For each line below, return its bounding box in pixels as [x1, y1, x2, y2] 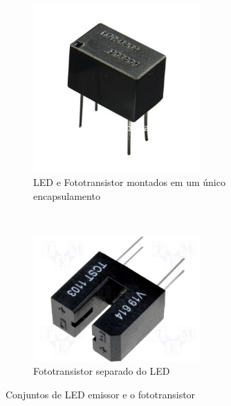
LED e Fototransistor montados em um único [33, 175, 225, 189]
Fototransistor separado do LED [33, 364, 170, 378]
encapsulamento [33, 188, 100, 203]
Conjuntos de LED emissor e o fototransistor [6, 387, 196, 401]
